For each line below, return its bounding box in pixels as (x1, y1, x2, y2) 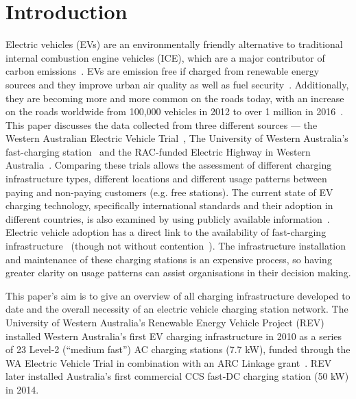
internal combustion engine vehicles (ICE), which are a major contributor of (5, 50, 325, 64)
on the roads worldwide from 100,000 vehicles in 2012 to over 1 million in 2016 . (5, 104, 344, 119)
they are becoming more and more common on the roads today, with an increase (5, 90, 344, 105)
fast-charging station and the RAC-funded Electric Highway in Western (5, 144, 311, 158)
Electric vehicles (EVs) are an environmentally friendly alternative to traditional (5, 37, 343, 51)
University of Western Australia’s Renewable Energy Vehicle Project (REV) (5, 315, 324, 329)
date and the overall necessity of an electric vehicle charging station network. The (5, 302, 348, 316)
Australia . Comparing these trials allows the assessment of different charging (5, 158, 332, 172)
